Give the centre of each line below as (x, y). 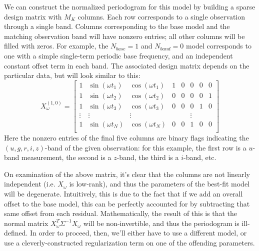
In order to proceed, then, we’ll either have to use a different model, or (138, 233)
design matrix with (33, 16)
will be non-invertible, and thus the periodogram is (161, 223)
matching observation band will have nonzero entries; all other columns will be (124, 36)
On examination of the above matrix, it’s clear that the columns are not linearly (127, 174)
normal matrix (26, 223)
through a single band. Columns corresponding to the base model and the (117, 26)
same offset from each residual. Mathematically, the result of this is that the (121, 213)
